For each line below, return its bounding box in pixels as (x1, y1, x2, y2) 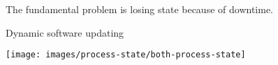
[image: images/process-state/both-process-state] (6, 50, 246, 60)
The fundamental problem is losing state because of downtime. (6, 2, 273, 16)
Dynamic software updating (6, 25, 124, 39)
